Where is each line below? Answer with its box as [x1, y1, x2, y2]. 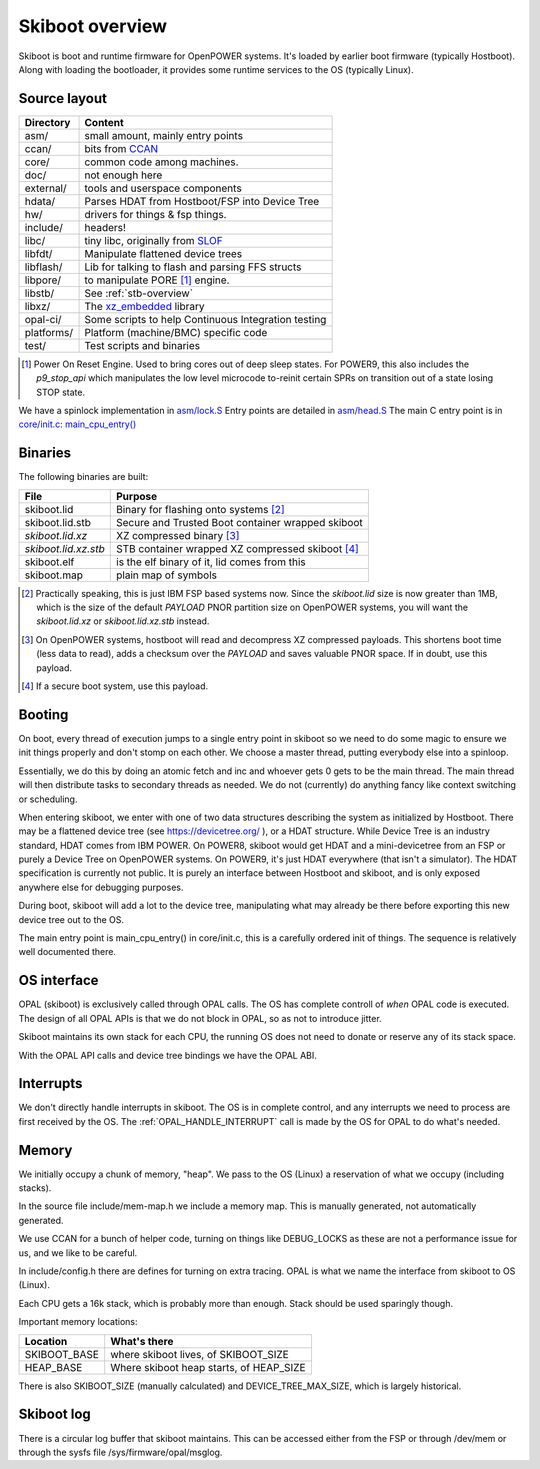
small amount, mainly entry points [84, 128, 244, 142]
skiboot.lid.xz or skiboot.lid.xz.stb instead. [36, 615, 210, 627]
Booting [18, 706, 69, 723]
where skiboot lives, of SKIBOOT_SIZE [110, 1347, 289, 1361]
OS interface [18, 972, 99, 989]
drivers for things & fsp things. [84, 207, 227, 221]
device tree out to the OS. [18, 913, 125, 925]
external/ [24, 181, 67, 195]
